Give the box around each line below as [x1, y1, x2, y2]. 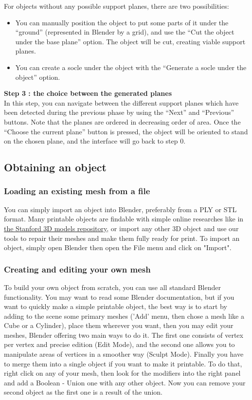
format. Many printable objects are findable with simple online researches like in [4, 214, 244, 224]
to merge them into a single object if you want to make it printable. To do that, [4, 358, 242, 368]
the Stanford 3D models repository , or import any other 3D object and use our [4, 223, 239, 233]
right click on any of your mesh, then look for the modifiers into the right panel [4, 368, 241, 378]
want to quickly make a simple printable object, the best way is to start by [4, 301, 227, 311]
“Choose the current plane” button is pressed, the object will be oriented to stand [4, 126, 248, 136]
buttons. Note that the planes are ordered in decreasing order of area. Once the [4, 116, 241, 127]
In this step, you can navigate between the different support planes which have [4, 97, 239, 108]
